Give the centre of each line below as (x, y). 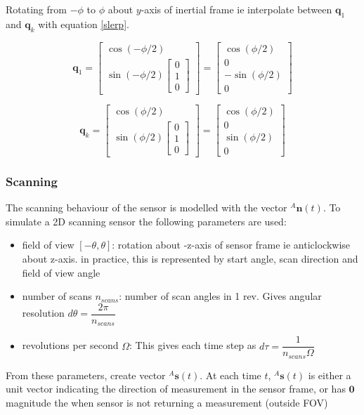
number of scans (57, 296)
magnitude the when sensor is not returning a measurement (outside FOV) (167, 402)
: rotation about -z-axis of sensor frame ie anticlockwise (231, 245)
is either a (330, 375)
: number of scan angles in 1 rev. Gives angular (220, 296)
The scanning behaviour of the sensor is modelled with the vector (147, 207)
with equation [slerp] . (84, 24)
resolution (43, 313)
